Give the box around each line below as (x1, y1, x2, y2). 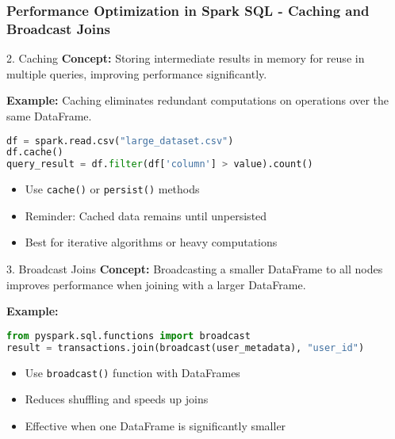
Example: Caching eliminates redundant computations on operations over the (6, 92, 389, 109)
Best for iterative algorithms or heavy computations (25, 234, 278, 250)
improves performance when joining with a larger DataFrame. (6, 276, 306, 292)
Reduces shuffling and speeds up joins (25, 391, 209, 407)
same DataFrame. (6, 107, 92, 124)
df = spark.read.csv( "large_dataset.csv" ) (6, 135, 234, 147)
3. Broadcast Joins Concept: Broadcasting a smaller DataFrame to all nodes (6, 260, 383, 277)
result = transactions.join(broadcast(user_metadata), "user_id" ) (6, 342, 365, 353)
